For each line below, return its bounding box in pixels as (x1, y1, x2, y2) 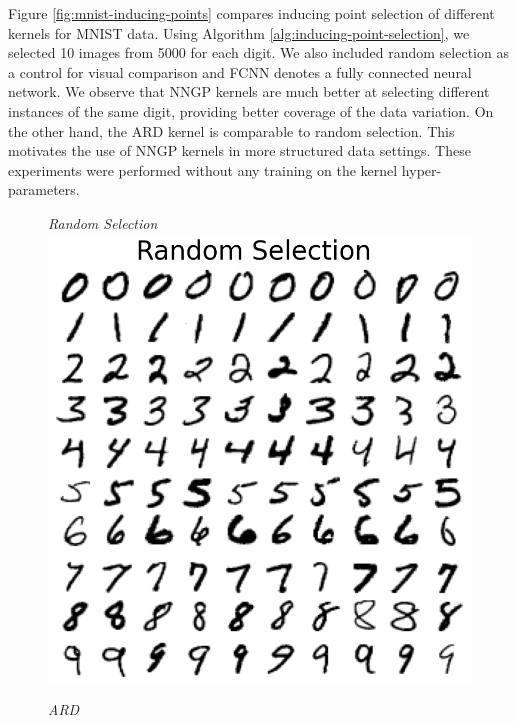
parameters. (8, 179, 80, 200)
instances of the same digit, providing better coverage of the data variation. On (8, 100, 494, 121)
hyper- (401, 159, 442, 180)
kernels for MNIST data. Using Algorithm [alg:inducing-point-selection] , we (8, 22, 470, 43)
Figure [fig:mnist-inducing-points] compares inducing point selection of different (8, 3, 495, 23)
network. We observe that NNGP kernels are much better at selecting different (8, 81, 490, 102)
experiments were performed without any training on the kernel (8, 159, 398, 180)
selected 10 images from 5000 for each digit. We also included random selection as (8, 42, 509, 63)
